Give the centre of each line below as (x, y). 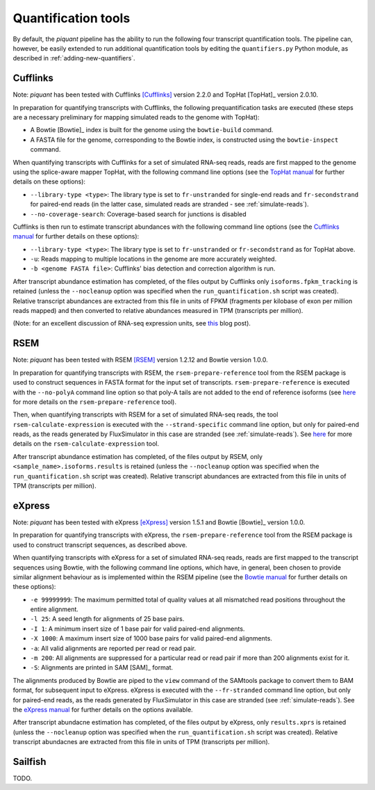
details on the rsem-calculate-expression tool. (86, 444)
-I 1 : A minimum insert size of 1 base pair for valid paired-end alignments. (137, 629)
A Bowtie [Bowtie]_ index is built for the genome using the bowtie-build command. (152, 130)
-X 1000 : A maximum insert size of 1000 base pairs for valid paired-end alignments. (151, 638)
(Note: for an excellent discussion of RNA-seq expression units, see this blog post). (132, 323)
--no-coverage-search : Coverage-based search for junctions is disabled (138, 214)
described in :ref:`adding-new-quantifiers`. (74, 58)
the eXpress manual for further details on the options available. (103, 709)
